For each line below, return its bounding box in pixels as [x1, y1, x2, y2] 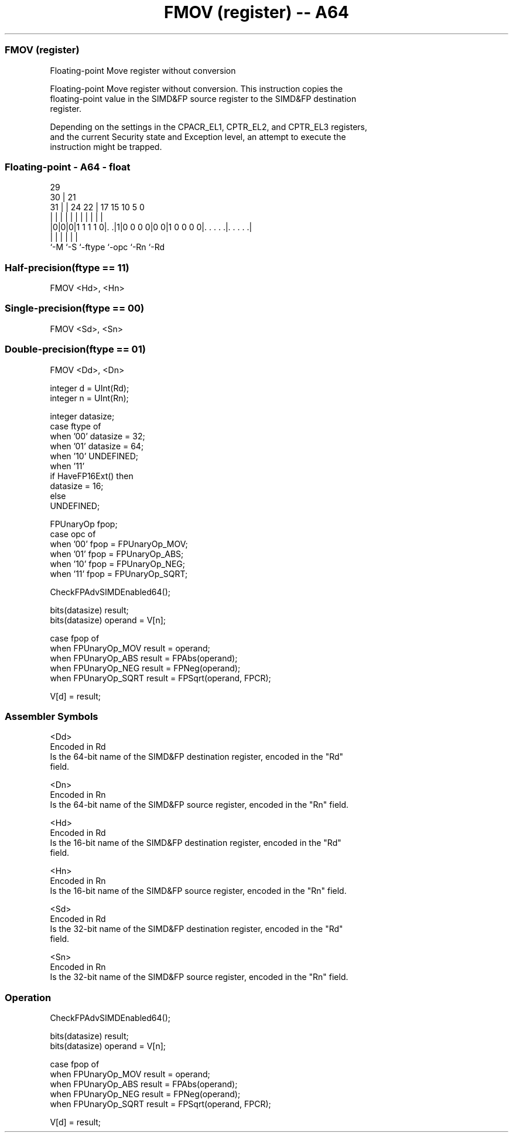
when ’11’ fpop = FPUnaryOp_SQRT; [50, 568, 188, 579]
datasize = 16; [50, 480, 104, 491]
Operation [5, 991, 52, 1003]
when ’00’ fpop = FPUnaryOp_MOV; [50, 538, 188, 549]
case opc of [50, 528, 96, 539]
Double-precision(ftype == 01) [5, 343, 146, 356]
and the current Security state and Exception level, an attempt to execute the [50, 131, 346, 142]
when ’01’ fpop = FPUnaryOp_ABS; [50, 548, 184, 559]
